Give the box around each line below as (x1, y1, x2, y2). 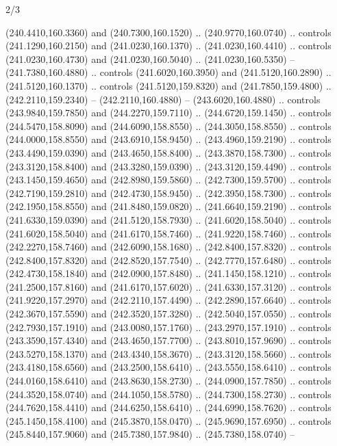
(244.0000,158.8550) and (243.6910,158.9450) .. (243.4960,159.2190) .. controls (5, 132, 332, 146)
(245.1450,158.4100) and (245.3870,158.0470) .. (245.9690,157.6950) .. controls (5, 413, 332, 428)
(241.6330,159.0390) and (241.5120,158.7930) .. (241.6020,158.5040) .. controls (5, 212, 332, 226)
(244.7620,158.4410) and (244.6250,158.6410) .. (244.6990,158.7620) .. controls (5, 400, 332, 415)
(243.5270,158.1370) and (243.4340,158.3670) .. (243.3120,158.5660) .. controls (5, 346, 332, 360)
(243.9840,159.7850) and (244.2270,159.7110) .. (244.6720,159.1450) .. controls (5, 105, 332, 120)
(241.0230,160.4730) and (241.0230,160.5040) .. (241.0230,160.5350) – (5, 51, 295, 66)
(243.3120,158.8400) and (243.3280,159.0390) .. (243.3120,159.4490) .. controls (5, 159, 332, 173)
